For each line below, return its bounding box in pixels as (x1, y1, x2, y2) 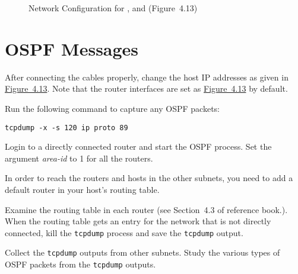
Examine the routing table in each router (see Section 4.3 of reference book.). (5, 203, 288, 215)
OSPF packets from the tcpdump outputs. (5, 258, 156, 270)
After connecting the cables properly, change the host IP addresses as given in (5, 70, 289, 83)
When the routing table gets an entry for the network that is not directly (5, 215, 271, 227)
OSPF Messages (5, 36, 139, 60)
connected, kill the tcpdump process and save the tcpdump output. (5, 226, 243, 238)
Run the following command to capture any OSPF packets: (5, 102, 220, 114)
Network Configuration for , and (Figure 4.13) (28, 2, 198, 14)
